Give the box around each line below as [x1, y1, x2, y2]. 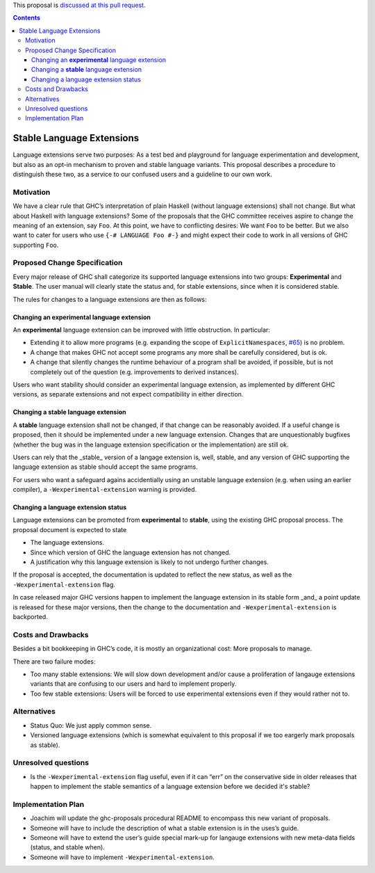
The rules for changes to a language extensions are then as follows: [12, 295, 208, 303]
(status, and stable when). [30, 843, 106, 851]
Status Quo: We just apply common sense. [30, 721, 152, 730]
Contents [12, 14, 41, 22]
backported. [12, 612, 48, 620]
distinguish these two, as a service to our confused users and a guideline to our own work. [12, 170, 272, 178]
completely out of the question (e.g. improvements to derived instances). [30, 367, 239, 376]
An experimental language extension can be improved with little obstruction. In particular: [12, 326, 271, 334]
